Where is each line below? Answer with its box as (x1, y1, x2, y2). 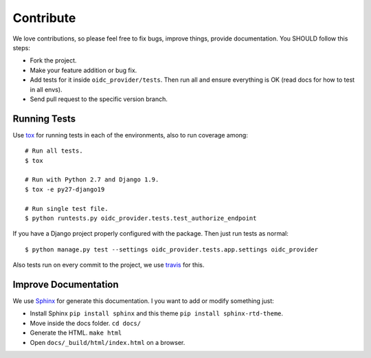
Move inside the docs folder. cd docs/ (30, 319, 141, 327)
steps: (12, 43, 30, 52)
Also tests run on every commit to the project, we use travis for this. (12, 261, 205, 269)
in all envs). (30, 85, 63, 93)
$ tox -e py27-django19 (25, 186, 105, 193)
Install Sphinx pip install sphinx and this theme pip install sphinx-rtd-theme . (30, 309, 284, 317)
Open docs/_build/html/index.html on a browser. (30, 338, 185, 346)
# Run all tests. (25, 147, 83, 155)
